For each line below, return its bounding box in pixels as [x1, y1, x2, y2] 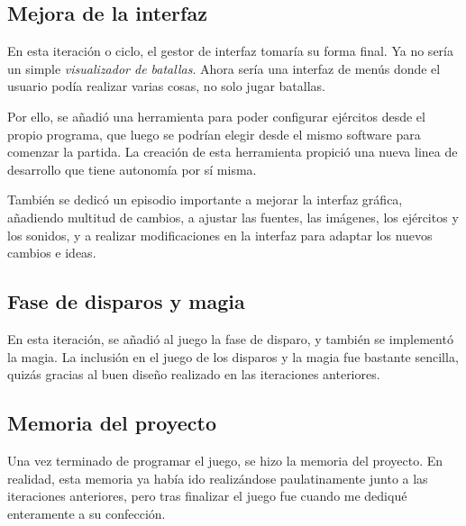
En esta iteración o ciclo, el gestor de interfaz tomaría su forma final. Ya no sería [7, 41, 453, 60]
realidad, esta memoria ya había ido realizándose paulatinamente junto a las [7, 468, 428, 487]
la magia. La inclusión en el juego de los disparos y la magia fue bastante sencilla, [7, 347, 459, 366]
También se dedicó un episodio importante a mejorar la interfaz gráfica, [7, 190, 403, 209]
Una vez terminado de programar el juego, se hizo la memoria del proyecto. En [7, 450, 443, 469]
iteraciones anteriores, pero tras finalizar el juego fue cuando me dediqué [7, 486, 407, 505]
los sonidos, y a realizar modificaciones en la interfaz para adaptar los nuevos [7, 225, 433, 244]
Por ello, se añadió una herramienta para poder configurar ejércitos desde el [7, 106, 425, 125]
